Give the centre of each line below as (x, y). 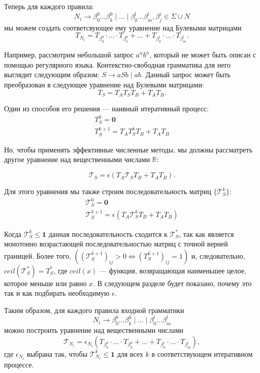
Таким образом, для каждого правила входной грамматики (94, 310)
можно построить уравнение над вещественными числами (94, 330)
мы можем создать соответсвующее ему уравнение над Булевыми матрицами (123, 27)
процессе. (19, 364)
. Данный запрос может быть (186, 74)
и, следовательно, (218, 255)
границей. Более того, (38, 255)
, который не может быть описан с (203, 55)
